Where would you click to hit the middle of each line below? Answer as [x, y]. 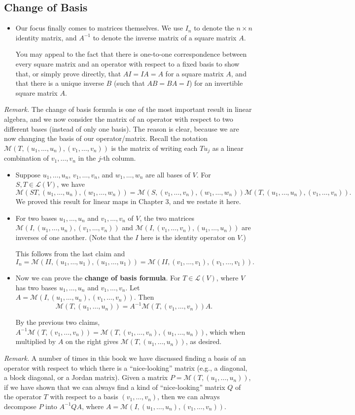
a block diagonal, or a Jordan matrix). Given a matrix [86, 377]
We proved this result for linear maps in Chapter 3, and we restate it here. [128, 201]
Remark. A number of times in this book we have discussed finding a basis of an [125, 358]
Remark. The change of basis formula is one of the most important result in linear [128, 109]
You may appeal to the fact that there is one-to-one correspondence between [131, 54]
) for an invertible [216, 83]
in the [87, 158]
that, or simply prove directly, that [68, 73]
